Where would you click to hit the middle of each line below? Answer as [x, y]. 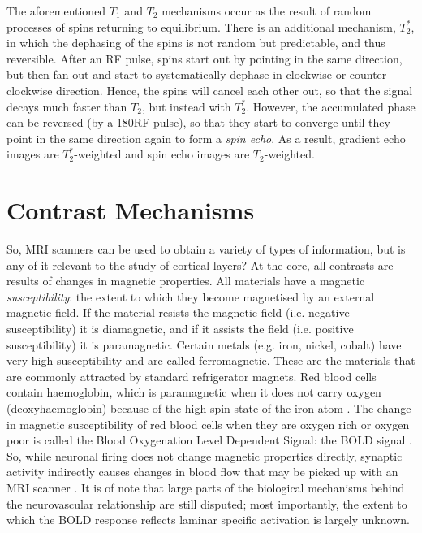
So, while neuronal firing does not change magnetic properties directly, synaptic [205, 455]
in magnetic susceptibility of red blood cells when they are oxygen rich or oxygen [208, 424]
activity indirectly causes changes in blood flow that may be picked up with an [202, 472]
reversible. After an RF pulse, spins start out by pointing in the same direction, [205, 58]
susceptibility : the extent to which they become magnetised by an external [191, 296]
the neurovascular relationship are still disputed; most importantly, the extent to [207, 503]
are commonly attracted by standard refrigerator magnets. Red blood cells [192, 376]
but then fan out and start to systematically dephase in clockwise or [177, 74]
